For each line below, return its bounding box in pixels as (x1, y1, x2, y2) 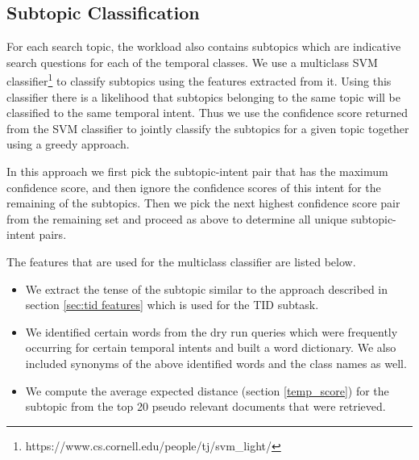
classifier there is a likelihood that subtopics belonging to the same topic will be (6, 88, 400, 105)
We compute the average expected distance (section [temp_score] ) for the (25, 382, 389, 399)
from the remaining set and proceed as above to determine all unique (6, 210, 348, 227)
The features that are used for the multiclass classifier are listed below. (6, 253, 356, 270)
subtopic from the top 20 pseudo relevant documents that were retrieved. (25, 398, 386, 415)
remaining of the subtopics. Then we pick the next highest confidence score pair (6, 194, 400, 211)
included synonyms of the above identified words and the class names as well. (25, 354, 407, 371)
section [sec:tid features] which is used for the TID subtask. (25, 296, 319, 313)
